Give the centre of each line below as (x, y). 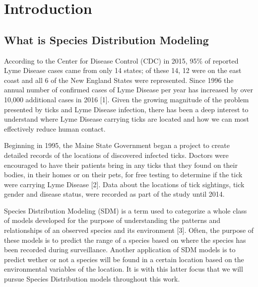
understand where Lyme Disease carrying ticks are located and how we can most (127, 119)
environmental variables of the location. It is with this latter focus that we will (124, 269)
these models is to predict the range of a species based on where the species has (125, 240)
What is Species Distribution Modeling (106, 39)
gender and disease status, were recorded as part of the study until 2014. (114, 194)
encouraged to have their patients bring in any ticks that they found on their (121, 165)
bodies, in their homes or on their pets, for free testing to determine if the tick (123, 175)
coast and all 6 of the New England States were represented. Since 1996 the (119, 80)
